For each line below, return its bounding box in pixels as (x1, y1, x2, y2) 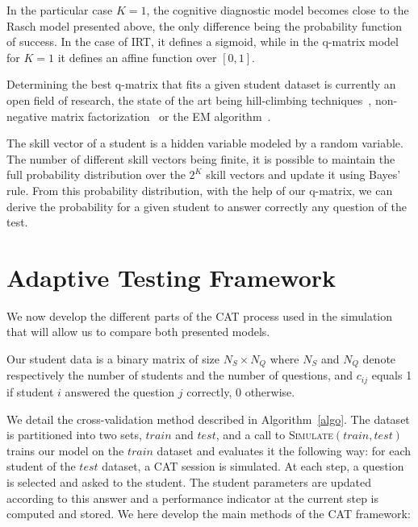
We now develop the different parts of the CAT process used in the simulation (6, 307, 393, 324)
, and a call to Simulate (215, 426, 333, 443)
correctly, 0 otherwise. (186, 383, 295, 400)
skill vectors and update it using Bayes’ (206, 166, 401, 183)
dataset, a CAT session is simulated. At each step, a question (102, 458, 404, 475)
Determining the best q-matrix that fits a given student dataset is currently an (6, 76, 396, 93)
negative (6, 107, 48, 124)
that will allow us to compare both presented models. (6, 323, 270, 340)
